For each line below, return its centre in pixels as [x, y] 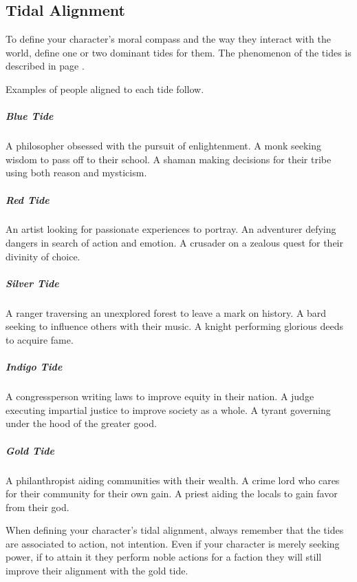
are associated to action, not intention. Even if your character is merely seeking [173, 543]
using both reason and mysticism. [76, 173]
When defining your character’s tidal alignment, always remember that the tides [175, 530]
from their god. [37, 507]
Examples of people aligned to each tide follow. [105, 89]
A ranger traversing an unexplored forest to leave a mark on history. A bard [166, 312]
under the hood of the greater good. [81, 423]
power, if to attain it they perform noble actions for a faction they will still [164, 557]
